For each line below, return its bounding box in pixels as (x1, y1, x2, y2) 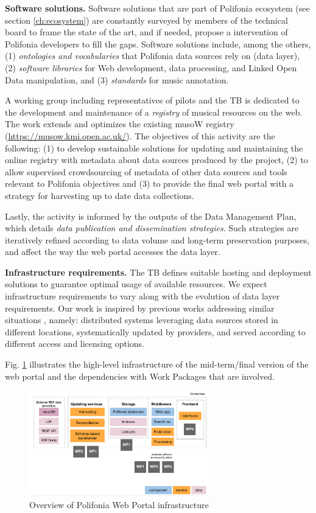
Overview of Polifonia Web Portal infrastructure (29, 498, 209, 511)
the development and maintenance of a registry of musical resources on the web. (5, 105, 303, 118)
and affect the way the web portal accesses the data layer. (5, 245, 220, 258)
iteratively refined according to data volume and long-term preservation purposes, (5, 233, 310, 246)
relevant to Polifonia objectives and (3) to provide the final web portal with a (5, 177, 294, 190)
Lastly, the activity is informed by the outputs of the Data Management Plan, (5, 209, 297, 222)
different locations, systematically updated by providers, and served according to (5, 325, 306, 338)
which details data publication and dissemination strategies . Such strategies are (5, 222, 299, 234)
